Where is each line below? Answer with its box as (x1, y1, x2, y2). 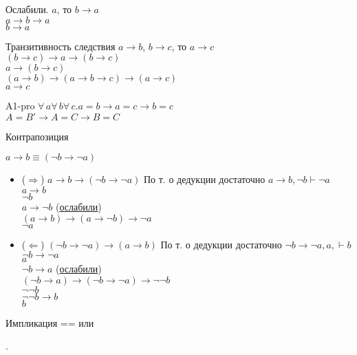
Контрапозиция (6, 129, 69, 143)
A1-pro (6, 98, 35, 113)
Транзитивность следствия (6, 39, 116, 53)
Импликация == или (6, 315, 94, 330)
